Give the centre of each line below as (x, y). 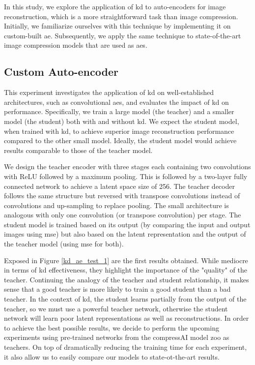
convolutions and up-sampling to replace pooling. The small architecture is (116, 205)
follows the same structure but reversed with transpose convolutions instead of (122, 196)
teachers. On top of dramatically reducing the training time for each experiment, (126, 347)
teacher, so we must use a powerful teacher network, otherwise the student (116, 308)
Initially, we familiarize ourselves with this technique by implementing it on (117, 26)
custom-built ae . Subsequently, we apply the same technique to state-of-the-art (123, 35)
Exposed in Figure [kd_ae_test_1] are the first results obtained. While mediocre (126, 260)
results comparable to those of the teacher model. (78, 150)
